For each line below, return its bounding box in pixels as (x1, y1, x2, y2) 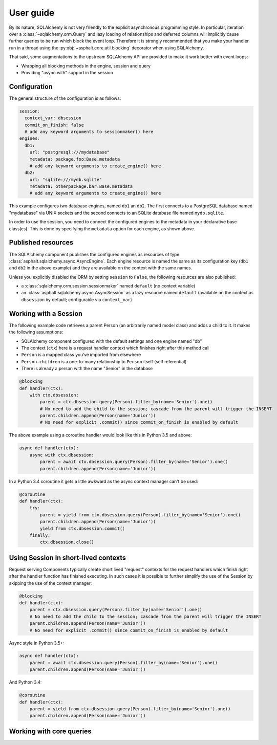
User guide (9, 7, 55, 18)
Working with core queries (9, 727, 92, 735)
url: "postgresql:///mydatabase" (29, 150, 110, 155)
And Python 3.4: (9, 679, 42, 685)
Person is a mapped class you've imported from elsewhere (21, 352, 141, 358)
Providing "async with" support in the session (21, 69, 113, 75)
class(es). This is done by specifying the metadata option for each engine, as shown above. (9, 225, 195, 232)
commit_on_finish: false (24, 122, 84, 128)
